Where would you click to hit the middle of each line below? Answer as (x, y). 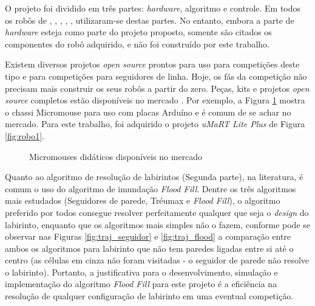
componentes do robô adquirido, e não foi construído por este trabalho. (137, 43)
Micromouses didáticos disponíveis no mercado (116, 156)
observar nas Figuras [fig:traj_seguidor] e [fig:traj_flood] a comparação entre (148, 236)
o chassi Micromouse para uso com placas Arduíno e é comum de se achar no (148, 112)
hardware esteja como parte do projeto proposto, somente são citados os (138, 32)
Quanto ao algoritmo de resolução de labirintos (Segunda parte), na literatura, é (154, 177)
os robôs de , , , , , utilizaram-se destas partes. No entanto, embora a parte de (150, 20)
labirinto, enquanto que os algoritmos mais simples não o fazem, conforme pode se (157, 224)
